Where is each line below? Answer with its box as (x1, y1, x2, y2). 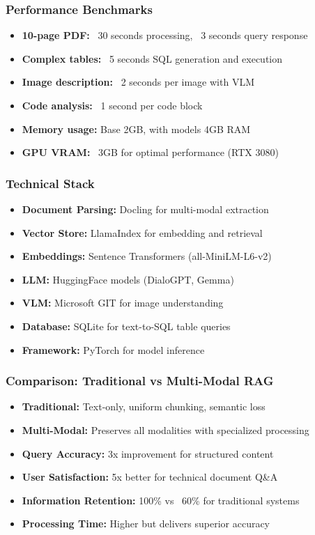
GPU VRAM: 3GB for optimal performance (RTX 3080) (22, 145, 279, 160)
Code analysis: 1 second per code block (22, 98, 203, 112)
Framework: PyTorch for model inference (22, 342, 205, 357)
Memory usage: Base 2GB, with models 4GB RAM (22, 121, 251, 136)
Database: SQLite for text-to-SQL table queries (22, 318, 231, 333)
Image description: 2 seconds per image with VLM (22, 75, 254, 89)
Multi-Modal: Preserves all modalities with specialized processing (22, 422, 309, 437)
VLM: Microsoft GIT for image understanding (22, 295, 224, 310)
